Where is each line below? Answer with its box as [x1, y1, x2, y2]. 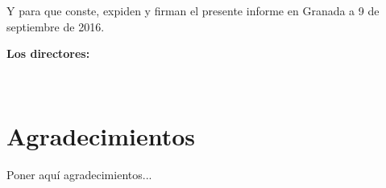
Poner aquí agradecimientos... [6, 166, 152, 182]
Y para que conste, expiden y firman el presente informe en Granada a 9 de [6, 2, 380, 18]
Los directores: [6, 45, 90, 62]
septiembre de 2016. [6, 18, 105, 35]
